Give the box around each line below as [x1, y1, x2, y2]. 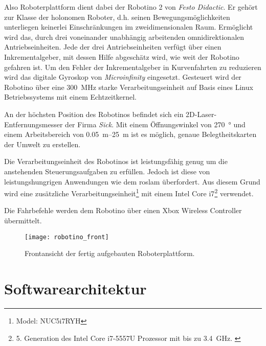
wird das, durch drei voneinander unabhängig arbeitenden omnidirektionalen [4, 31, 245, 42]
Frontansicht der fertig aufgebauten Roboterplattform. [25, 248, 195, 259]
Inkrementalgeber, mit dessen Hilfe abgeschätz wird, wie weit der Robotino [4, 51, 239, 62]
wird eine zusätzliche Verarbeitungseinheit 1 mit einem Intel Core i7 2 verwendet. [4, 187, 254, 198]
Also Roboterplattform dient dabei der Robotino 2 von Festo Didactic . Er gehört [4, 2, 258, 12]
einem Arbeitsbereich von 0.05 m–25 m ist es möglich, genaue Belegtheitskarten [4, 129, 257, 140]
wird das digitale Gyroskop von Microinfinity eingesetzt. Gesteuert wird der [4, 72, 241, 82]
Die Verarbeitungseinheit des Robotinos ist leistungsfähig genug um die [4, 156, 228, 167]
